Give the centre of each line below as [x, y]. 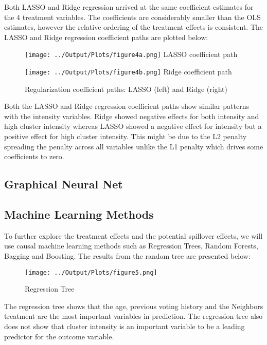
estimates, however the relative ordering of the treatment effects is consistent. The [134, 27]
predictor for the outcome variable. [59, 336]
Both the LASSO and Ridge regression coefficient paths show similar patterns [127, 106]
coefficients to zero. [34, 156]
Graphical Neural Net [64, 184]
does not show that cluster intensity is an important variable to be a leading [124, 326]
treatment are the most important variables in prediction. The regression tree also [133, 316]
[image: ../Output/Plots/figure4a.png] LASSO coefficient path [131, 54]
